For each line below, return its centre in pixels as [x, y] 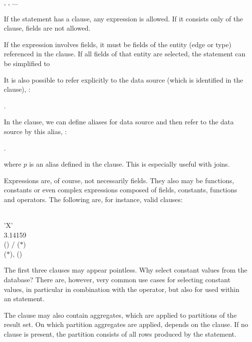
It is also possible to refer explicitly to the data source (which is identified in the [124, 79]
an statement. [24, 299]
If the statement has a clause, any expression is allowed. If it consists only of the [124, 18]
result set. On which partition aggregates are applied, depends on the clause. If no [126, 324]
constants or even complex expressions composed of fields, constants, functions [121, 190]
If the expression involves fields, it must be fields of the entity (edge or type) [118, 44]
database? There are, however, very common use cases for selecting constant [117, 280]
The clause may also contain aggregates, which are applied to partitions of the [120, 315]
